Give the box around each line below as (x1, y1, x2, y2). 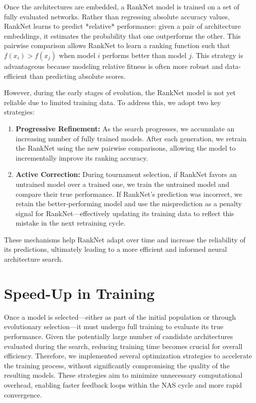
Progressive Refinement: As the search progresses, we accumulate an (15, 123, 235, 133)
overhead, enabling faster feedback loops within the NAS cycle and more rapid (4, 379, 242, 390)
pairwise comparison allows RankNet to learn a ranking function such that (4, 40, 230, 51)
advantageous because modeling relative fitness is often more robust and (4, 60, 223, 71)
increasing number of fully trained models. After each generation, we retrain (15, 133, 247, 143)
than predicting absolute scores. (29, 70, 126, 81)
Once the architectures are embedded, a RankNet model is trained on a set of (4, 1, 240, 11)
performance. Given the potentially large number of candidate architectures (4, 331, 233, 341)
